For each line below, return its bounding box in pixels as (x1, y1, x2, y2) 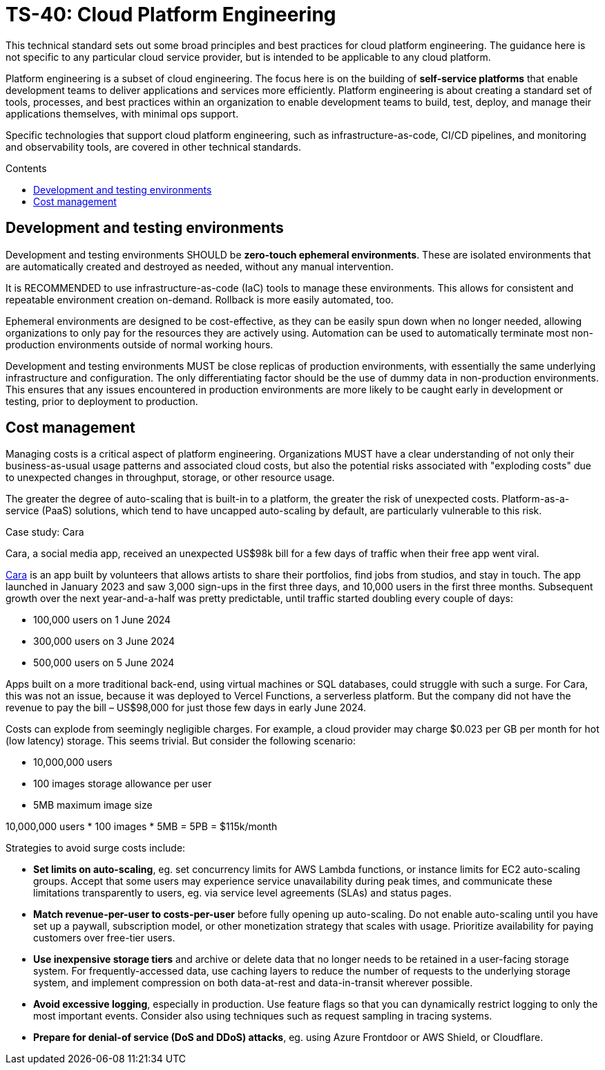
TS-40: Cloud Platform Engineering (6, 3, 336, 26)
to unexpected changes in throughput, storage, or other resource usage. (6, 471, 335, 484)
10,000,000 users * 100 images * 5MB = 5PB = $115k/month (6, 820, 278, 833)
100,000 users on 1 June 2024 (33, 614, 171, 626)
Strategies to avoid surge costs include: (6, 842, 186, 854)
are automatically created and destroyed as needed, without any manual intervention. (6, 260, 394, 272)
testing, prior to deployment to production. (6, 395, 198, 407)
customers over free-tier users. (33, 932, 175, 944)
